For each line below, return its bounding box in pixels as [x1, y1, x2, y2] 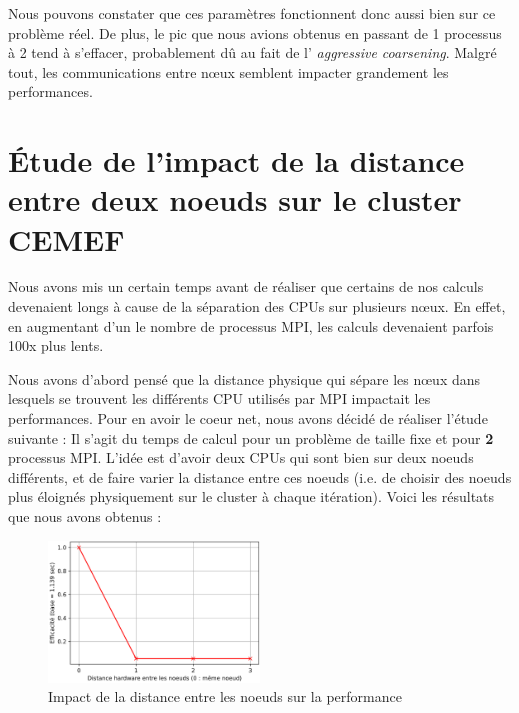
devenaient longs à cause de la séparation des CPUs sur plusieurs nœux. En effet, [8, 296, 506, 317]
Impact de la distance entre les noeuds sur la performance [48, 686, 402, 707]
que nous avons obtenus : [8, 506, 162, 526]
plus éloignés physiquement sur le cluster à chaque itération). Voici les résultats [8, 486, 495, 507]
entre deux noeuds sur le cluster [8, 179, 462, 220]
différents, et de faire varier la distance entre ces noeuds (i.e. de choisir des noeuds [8, 466, 512, 487]
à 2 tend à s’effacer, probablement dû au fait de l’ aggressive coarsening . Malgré [8, 42, 497, 63]
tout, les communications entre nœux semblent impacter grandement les [8, 61, 449, 82]
